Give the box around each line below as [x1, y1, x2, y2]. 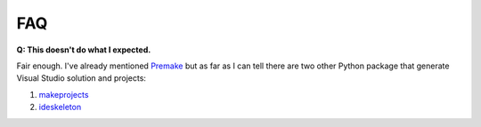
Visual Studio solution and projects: [16, 73, 147, 83]
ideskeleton [38, 102, 82, 113]
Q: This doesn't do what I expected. [16, 44, 151, 55]
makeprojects [38, 89, 89, 99]
